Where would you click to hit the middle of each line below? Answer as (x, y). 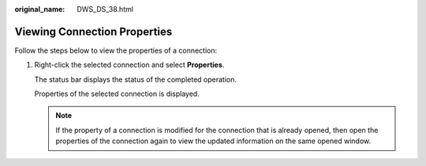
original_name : (40, 9)
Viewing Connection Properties (93, 31)
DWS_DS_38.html (105, 9)
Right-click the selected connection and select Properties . (129, 65)
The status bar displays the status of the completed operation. (135, 79)
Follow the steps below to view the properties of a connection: (116, 50)
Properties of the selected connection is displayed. (117, 94)
